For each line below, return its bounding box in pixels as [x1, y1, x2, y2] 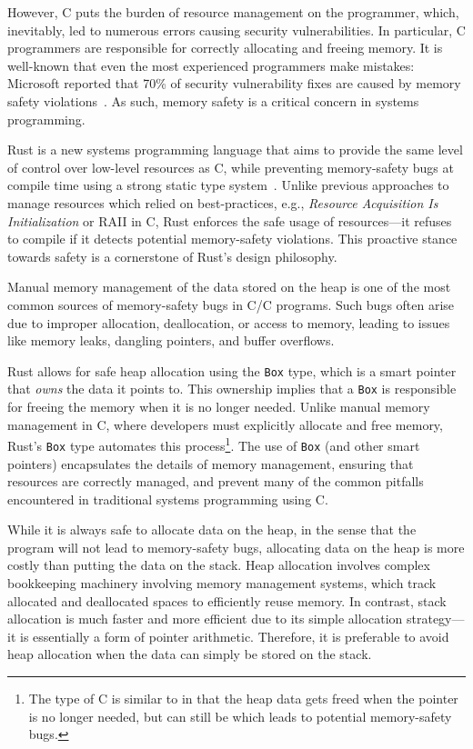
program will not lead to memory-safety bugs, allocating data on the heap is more [7, 537, 465, 556]
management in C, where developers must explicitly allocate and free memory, [7, 414, 443, 434]
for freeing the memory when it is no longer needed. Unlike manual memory [7, 397, 430, 415]
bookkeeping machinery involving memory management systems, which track [7, 574, 437, 593]
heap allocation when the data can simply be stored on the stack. [7, 644, 372, 664]
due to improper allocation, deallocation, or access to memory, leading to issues [7, 313, 450, 332]
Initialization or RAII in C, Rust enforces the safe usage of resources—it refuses [7, 211, 452, 230]
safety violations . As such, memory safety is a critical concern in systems [7, 91, 419, 110]
